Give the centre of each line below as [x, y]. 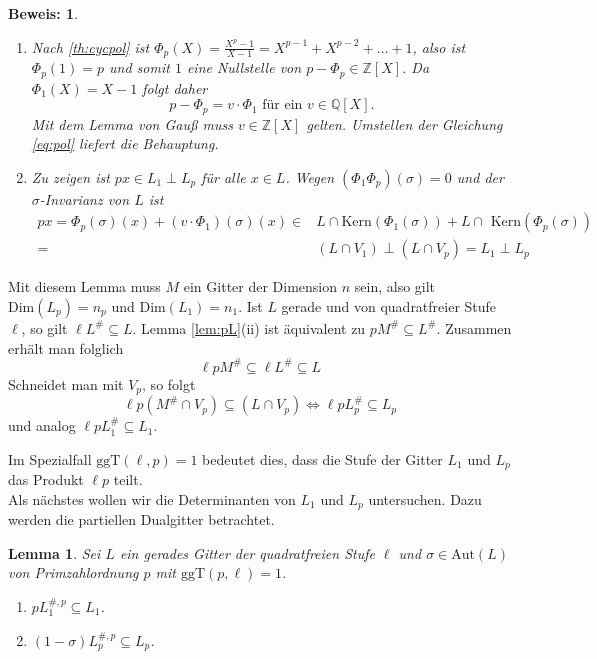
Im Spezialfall [50, 458]
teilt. [128, 479]
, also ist [439, 46]
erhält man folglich [66, 347]
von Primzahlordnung [73, 572]
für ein [282, 105]
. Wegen [310, 176]
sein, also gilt [395, 286]
